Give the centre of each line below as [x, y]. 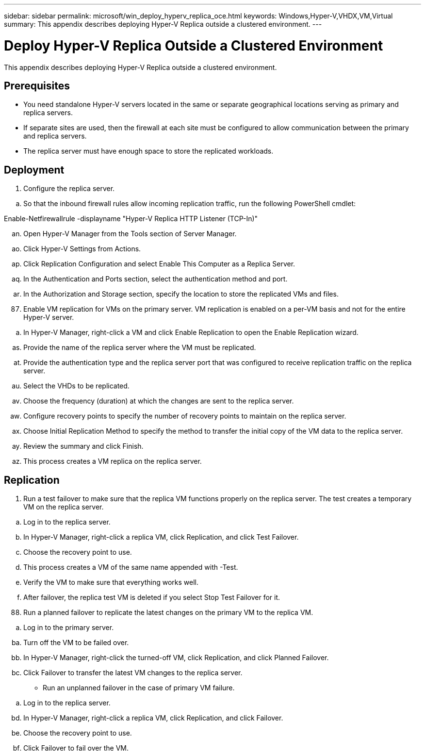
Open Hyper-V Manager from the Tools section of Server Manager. [130, 234]
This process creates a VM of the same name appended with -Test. [131, 567]
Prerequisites [37, 86]
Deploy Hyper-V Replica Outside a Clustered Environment [194, 45]
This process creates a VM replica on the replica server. [113, 461]
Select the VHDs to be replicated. [76, 386]
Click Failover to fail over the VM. [76, 748]
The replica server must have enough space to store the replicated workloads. [148, 151]
